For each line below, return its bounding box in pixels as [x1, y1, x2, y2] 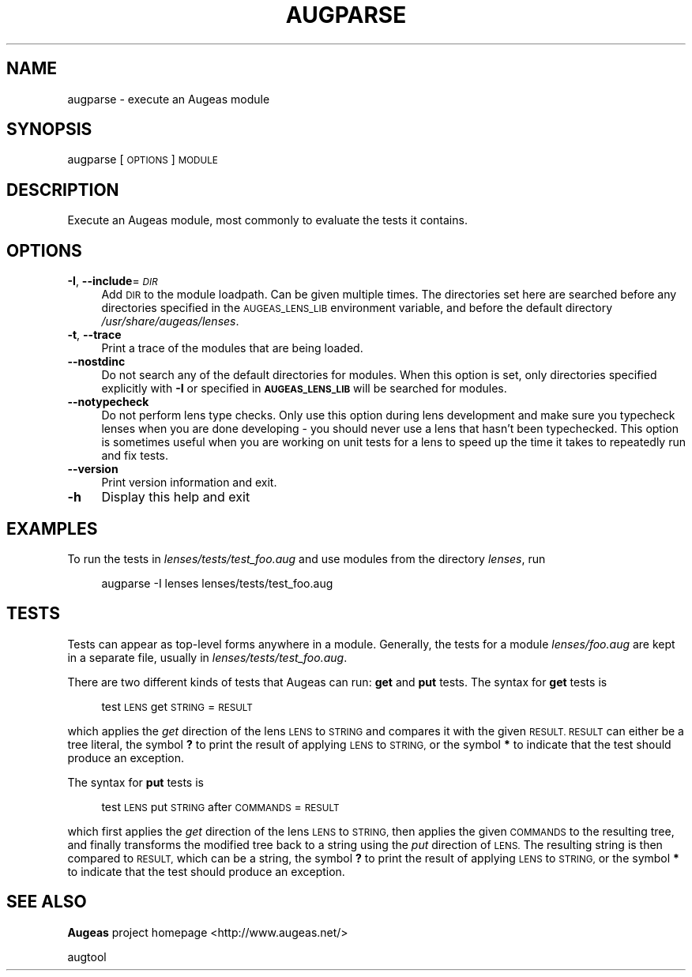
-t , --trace [67, 328, 122, 342]
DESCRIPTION [6, 179, 119, 200]
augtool [67, 949, 107, 964]
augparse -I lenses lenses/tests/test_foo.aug [101, 576, 333, 590]
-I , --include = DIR [67, 274, 158, 288]
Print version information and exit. [101, 475, 277, 490]
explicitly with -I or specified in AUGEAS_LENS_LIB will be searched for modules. [101, 381, 507, 396]
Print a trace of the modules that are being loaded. [101, 341, 363, 355]
